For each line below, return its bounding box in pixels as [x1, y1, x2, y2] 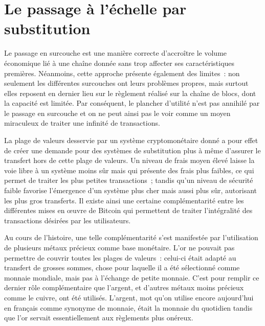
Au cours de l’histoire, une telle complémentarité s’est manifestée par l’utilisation [4, 232, 258, 243]
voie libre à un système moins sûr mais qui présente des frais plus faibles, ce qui [4, 165, 254, 175]
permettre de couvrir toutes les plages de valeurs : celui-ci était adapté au [4, 252, 236, 263]
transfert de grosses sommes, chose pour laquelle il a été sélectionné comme [4, 262, 240, 273]
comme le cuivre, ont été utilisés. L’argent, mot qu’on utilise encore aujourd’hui [4, 292, 254, 302]
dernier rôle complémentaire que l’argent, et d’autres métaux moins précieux [4, 282, 244, 293]
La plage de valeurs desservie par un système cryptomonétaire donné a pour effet [4, 135, 258, 146]
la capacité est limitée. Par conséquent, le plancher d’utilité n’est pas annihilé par [4, 98, 260, 108]
